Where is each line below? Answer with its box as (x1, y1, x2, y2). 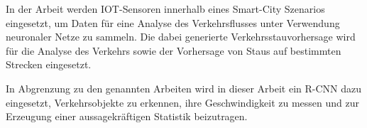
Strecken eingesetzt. (6, 57, 92, 72)
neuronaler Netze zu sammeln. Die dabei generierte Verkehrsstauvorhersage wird (6, 29, 356, 44)
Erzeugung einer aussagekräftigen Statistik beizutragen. (6, 109, 248, 124)
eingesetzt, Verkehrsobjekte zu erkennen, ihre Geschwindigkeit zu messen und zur (6, 95, 360, 110)
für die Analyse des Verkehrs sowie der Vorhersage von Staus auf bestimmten (6, 43, 341, 58)
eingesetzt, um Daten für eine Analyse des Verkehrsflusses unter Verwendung (6, 15, 340, 30)
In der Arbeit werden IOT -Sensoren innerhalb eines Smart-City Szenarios (6, 1, 325, 16)
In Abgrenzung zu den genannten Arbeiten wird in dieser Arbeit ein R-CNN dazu (6, 80, 361, 95)
